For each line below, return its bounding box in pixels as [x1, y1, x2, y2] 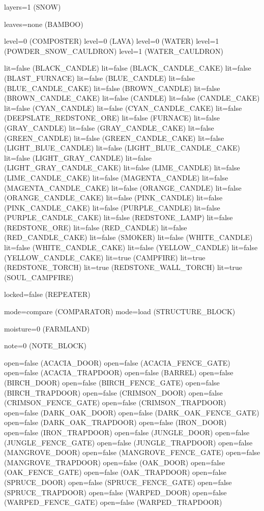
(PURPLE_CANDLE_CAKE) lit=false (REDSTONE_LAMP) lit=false [4, 212, 233, 223]
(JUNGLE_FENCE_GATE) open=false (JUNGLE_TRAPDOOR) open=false [4, 437, 253, 447]
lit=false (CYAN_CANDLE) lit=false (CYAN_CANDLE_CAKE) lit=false [4, 102, 242, 113]
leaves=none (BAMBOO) [4, 18, 83, 29]
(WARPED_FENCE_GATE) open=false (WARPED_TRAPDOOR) [4, 497, 222, 507]
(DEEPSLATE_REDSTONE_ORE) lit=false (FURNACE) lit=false [4, 112, 220, 123]
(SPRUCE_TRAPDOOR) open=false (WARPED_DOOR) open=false [4, 487, 227, 497]
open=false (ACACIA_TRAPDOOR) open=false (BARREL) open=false [4, 367, 233, 378]
